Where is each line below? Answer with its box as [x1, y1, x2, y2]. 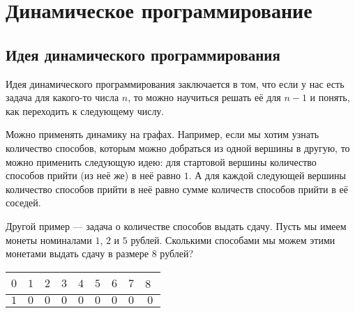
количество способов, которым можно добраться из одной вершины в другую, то [6, 140, 350, 155]
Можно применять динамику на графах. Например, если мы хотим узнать [6, 127, 319, 142]
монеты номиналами [6, 232, 92, 247]
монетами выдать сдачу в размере [6, 246, 149, 261]
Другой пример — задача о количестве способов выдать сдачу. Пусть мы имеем [6, 218, 347, 233]
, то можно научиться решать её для [128, 90, 281, 105]
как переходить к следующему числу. [6, 103, 165, 118]
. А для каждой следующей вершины [188, 168, 346, 183]
